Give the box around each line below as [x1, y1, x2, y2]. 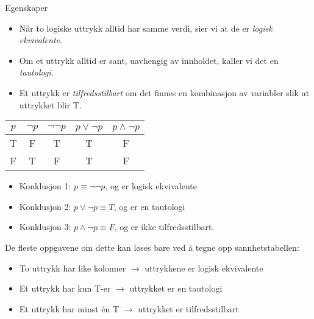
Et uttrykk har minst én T [19, 302, 120, 315]
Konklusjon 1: [19, 180, 71, 192]
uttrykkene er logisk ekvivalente [145, 261, 263, 274]
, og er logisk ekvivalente [105, 180, 197, 192]
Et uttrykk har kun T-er [19, 282, 111, 295]
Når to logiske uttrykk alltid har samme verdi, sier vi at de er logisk [19, 21, 273, 34]
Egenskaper [5, 1, 48, 13]
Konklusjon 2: [19, 200, 71, 212]
